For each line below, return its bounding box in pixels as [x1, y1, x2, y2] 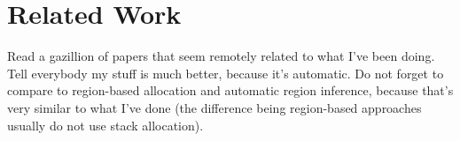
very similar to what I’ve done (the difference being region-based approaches [7, 98, 422, 116]
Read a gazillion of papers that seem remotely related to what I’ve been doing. [7, 47, 435, 65]
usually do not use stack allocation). [7, 115, 204, 134]
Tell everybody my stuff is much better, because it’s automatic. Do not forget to [7, 63, 444, 82]
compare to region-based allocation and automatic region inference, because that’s [7, 81, 454, 100]
